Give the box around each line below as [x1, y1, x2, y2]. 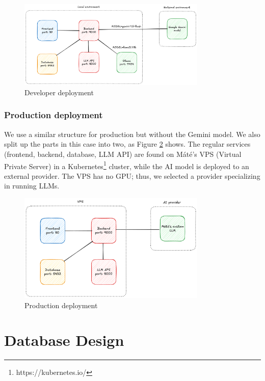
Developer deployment [24, 87, 94, 97]
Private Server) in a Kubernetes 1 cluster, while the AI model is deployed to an [4, 159, 249, 171]
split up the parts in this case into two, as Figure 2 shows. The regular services [4, 139, 251, 149]
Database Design [4, 330, 124, 350]
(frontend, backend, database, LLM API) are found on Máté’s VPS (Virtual [4, 148, 242, 159]
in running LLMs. [4, 180, 60, 191]
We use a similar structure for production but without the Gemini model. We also [4, 128, 260, 139]
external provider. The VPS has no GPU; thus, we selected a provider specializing [4, 170, 260, 181]
